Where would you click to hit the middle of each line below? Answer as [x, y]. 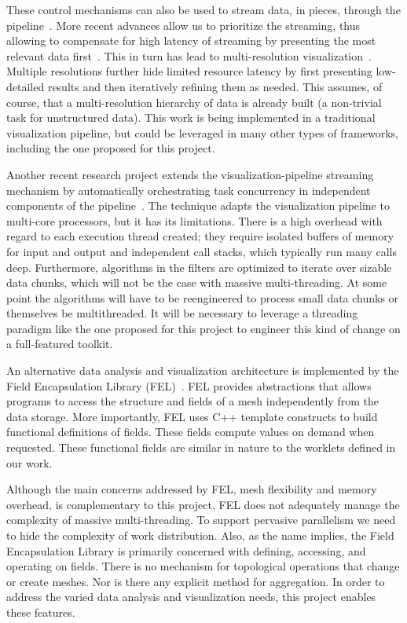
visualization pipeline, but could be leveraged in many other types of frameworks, [202, 132]
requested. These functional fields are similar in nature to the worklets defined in [201, 447]
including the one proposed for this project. [111, 148]
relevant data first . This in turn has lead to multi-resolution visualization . [189, 55]
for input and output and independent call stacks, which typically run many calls [202, 251]
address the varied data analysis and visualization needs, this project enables [191, 597]
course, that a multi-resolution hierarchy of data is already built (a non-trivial [194, 102]
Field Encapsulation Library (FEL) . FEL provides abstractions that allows [189, 385]
